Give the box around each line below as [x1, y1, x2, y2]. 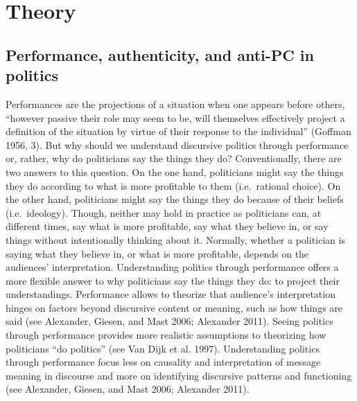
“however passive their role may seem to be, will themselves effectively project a [6, 110, 345, 125]
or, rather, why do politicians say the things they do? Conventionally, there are [6, 151, 342, 166]
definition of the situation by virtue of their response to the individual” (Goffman [6, 124, 351, 139]
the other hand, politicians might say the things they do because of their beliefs [6, 192, 344, 206]
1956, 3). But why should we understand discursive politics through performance [6, 137, 349, 152]
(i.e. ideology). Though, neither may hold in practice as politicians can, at [6, 205, 322, 220]
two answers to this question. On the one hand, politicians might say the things [6, 164, 344, 179]
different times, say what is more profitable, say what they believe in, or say [6, 219, 329, 233]
